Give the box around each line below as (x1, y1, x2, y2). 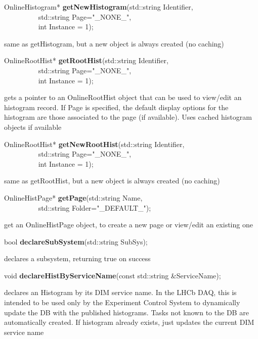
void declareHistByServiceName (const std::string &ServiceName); (4, 270, 221, 280)
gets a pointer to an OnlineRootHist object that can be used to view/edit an (4, 92, 242, 103)
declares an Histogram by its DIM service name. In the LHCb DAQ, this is (4, 287, 237, 298)
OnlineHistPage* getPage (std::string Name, (4, 192, 143, 203)
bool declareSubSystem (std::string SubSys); (4, 236, 148, 247)
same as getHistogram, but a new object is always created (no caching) (4, 38, 224, 49)
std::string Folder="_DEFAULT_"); (38, 202, 151, 213)
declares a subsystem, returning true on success (4, 253, 151, 264)
